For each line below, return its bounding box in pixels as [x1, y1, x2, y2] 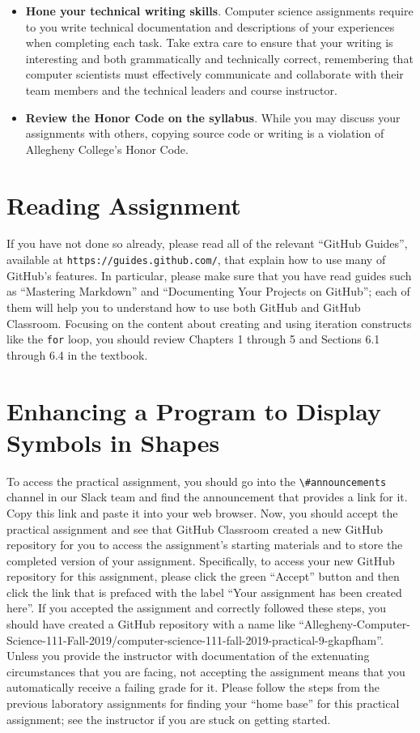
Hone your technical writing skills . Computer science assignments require [25, 2, 414, 19]
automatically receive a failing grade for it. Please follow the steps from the [6, 679, 380, 696]
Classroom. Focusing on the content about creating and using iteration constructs [6, 314, 412, 331]
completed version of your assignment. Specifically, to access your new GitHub [6, 552, 395, 569]
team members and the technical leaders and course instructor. [25, 81, 337, 98]
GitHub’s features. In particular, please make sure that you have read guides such [6, 266, 412, 283]
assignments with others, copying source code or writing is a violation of [25, 125, 384, 142]
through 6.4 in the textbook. [6, 346, 148, 363]
